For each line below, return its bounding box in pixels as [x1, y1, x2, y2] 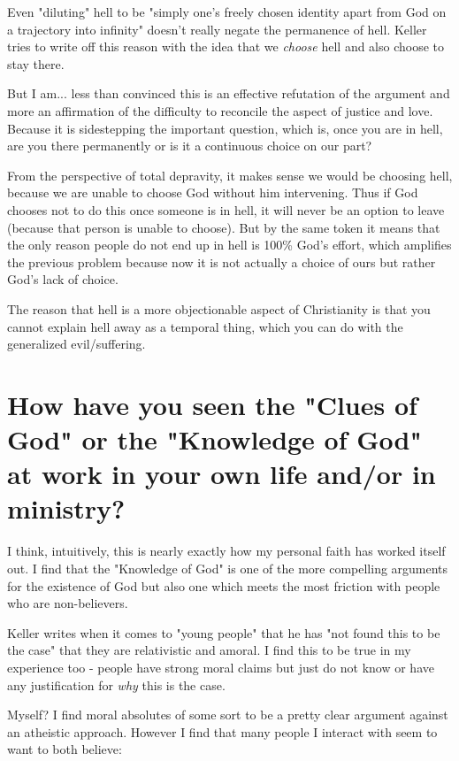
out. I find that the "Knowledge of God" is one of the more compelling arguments [7, 558, 448, 577]
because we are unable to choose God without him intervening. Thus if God [7, 183, 418, 202]
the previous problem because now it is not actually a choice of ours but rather [7, 252, 436, 271]
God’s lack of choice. [7, 270, 119, 288]
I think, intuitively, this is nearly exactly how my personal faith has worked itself [7, 542, 446, 560]
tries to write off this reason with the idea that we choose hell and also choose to [7, 37, 445, 56]
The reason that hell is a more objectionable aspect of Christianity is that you [7, 299, 431, 318]
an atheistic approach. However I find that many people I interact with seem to [7, 722, 438, 741]
